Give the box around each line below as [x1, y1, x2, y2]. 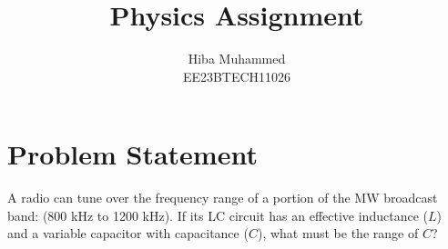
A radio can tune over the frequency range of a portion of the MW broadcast [7, 188, 438, 207]
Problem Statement [7, 135, 258, 173]
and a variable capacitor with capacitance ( [7, 224, 249, 243]
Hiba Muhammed [188, 49, 286, 68]
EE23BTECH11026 [182, 66, 291, 85]
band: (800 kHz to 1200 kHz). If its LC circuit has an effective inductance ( [7, 205, 428, 224]
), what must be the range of [257, 224, 419, 243]
